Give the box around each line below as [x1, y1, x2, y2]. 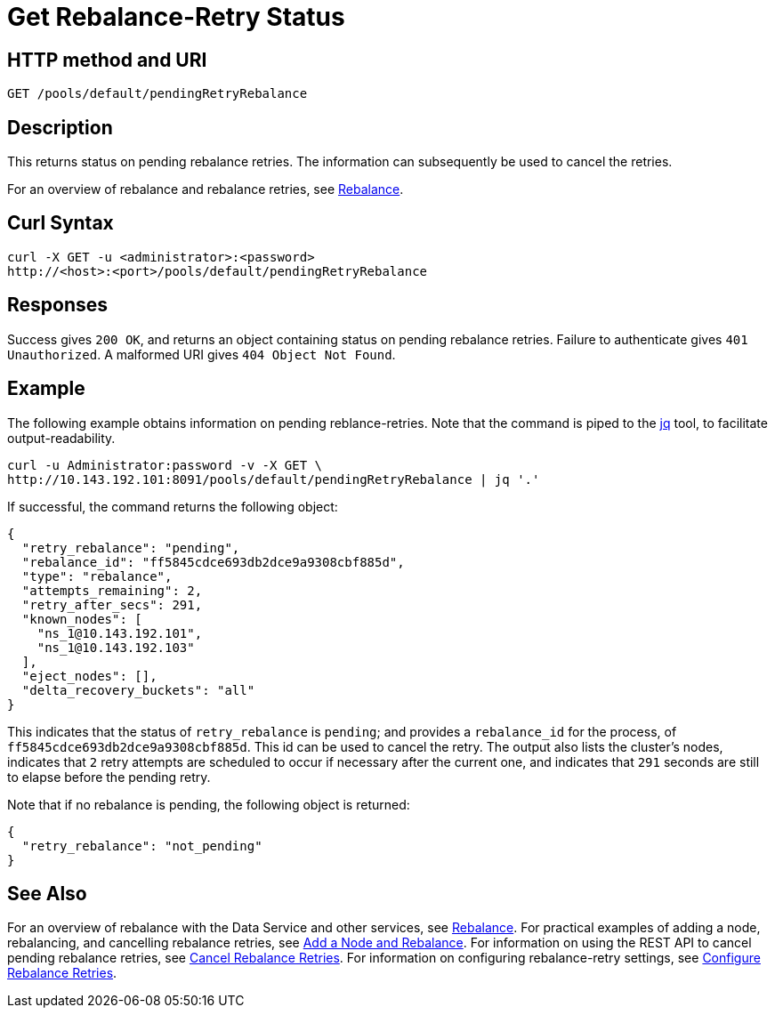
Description [7, 116, 113, 139]
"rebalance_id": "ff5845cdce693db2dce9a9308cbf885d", [21, 554, 405, 569]
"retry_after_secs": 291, [21, 597, 203, 612]
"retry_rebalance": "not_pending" [21, 838, 262, 853]
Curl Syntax [7, 212, 114, 235]
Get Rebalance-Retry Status [7, 2, 345, 32]
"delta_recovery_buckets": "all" [21, 682, 255, 697]
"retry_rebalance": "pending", [21, 540, 240, 555]
